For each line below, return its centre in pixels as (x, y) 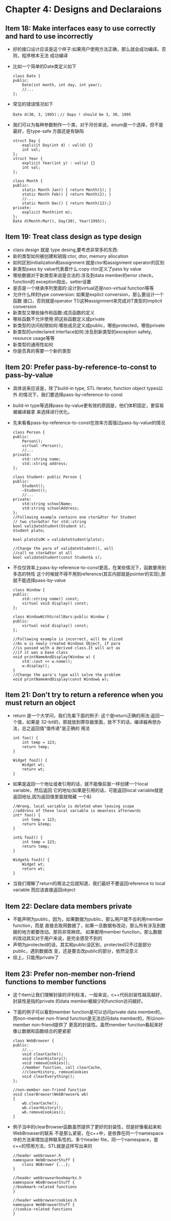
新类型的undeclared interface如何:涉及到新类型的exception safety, (82, 332)
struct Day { (27, 141)
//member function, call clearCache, (62, 1068)
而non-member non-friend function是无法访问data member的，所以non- (89, 1018)
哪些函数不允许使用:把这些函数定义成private (59, 319)
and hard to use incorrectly (49, 36)
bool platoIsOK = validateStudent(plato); (58, 540)
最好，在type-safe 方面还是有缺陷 (48, 131)
